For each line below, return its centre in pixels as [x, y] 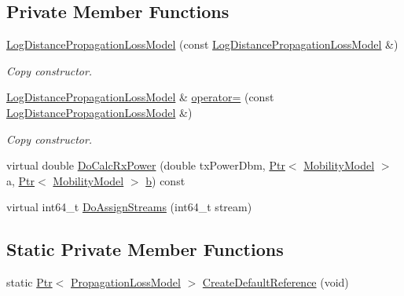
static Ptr [29, 282]
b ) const [165, 180]
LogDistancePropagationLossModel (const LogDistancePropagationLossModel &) [202, 44]
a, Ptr [21, 180]
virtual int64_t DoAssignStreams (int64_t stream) [129, 207]
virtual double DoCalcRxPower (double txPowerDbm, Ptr [146, 165]
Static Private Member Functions [145, 249]
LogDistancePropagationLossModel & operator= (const [140, 97]
